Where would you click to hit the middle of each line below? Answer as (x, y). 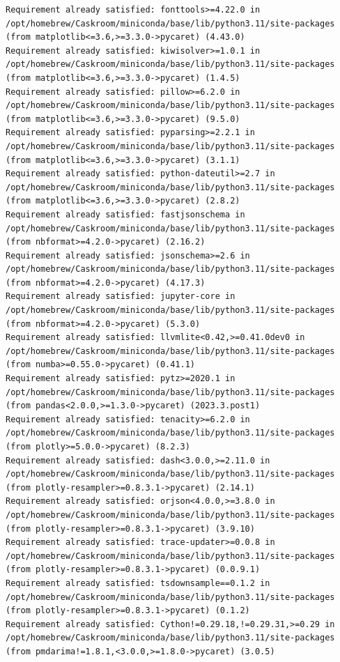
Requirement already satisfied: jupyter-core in (121, 297)
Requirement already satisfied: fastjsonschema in (125, 214)
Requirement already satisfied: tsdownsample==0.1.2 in (138, 583)
